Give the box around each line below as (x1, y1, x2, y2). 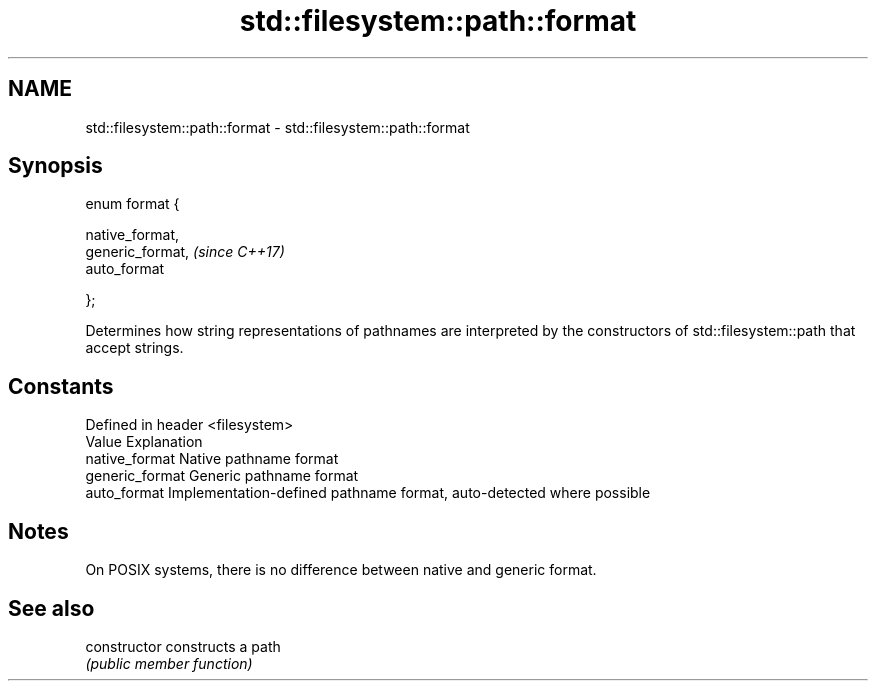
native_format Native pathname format (85, 450, 339, 468)
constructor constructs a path (85, 637, 281, 655)
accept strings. (85, 339, 184, 357)
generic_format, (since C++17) (85, 243, 285, 261)
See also (8, 595, 95, 621)
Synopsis (8, 153, 103, 179)
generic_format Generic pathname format (85, 467, 359, 485)
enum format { (85, 195, 180, 213)
